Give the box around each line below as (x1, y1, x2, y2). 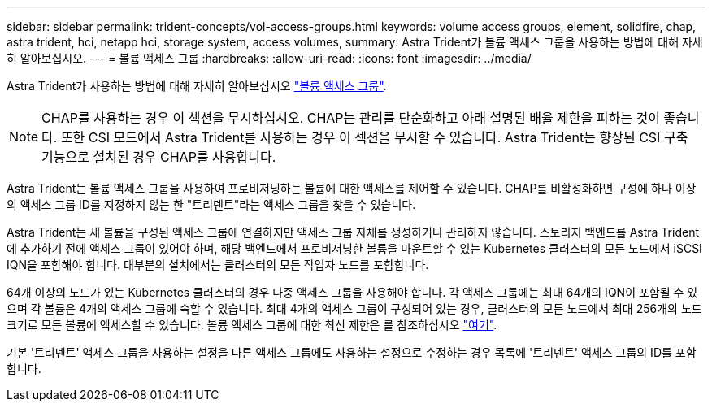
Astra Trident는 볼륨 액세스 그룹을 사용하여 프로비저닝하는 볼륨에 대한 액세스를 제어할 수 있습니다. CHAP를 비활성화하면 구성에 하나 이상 (7, 181, 697, 195)
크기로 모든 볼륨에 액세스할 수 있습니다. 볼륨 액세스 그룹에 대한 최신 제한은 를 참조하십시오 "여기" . (7, 318, 497, 332)
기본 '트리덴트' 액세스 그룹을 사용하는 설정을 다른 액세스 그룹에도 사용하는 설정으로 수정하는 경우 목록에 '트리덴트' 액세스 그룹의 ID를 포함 (7, 345, 697, 359)
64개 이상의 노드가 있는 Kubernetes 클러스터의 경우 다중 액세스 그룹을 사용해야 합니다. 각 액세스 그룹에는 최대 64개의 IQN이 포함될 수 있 (7, 285, 698, 299)
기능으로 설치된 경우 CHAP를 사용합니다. (41, 149, 276, 165)
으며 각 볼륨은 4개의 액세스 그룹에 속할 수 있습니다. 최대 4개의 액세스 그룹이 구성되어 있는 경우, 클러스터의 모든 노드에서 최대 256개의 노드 (7, 302, 702, 315)
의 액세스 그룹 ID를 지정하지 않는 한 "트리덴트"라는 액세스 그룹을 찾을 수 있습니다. (7, 197, 416, 211)
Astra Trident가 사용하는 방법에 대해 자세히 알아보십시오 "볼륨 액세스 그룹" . (7, 79, 387, 93)
